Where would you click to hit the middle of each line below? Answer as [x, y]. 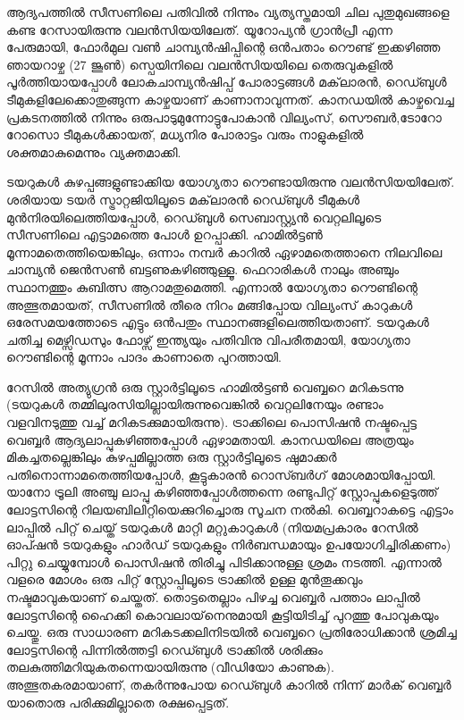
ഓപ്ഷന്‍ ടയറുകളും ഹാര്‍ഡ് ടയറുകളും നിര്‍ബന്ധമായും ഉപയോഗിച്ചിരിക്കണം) [229, 544]
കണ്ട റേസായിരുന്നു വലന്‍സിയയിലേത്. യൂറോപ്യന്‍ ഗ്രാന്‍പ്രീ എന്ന [199, 29]
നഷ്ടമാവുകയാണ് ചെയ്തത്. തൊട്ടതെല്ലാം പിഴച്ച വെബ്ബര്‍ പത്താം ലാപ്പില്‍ [213, 597]
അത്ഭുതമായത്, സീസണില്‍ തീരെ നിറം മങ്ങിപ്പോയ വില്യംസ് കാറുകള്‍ [210, 304]
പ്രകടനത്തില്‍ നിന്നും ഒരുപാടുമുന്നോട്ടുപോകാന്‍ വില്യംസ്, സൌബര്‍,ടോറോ [224, 117]
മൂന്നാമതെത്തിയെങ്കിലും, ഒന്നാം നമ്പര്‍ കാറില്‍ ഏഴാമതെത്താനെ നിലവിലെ [224, 251]
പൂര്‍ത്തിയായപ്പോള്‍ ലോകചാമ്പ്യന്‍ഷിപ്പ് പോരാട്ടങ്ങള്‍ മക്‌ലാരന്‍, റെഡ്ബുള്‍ [227, 82]
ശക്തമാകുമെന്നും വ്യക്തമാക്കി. [94, 151]
